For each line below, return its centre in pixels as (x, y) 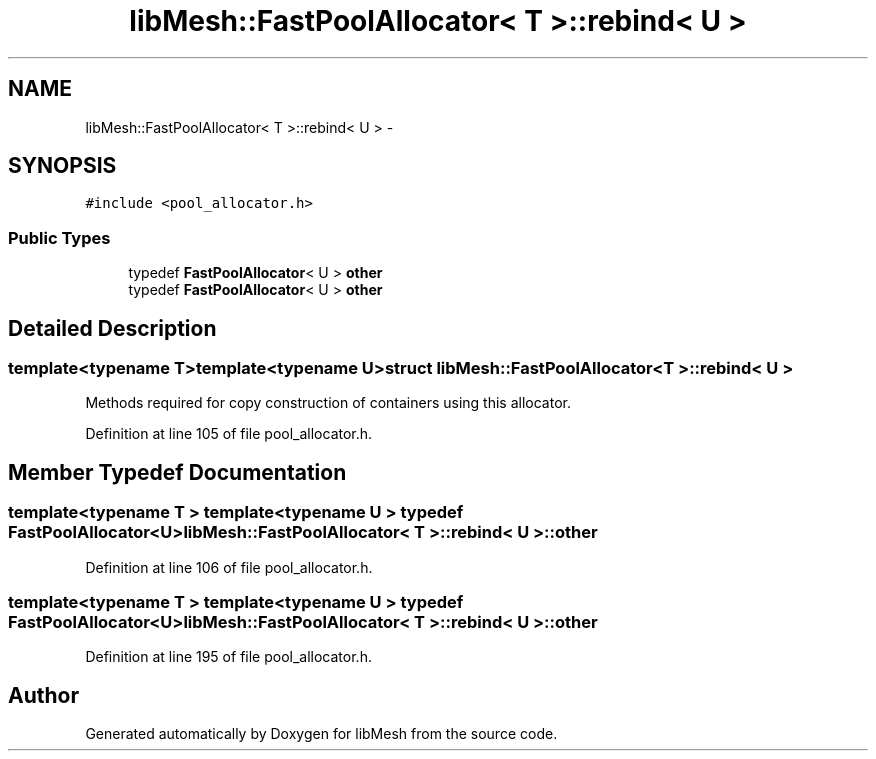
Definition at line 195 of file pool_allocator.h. (228, 657)
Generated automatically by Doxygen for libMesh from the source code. (321, 734)
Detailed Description (112, 328)
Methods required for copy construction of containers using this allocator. (328, 403)
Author (43, 695)
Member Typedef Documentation (177, 472)
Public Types (59, 237)
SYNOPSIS (62, 166)
